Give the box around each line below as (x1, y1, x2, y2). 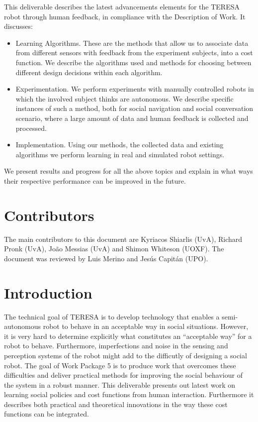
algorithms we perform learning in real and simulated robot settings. (15, 149, 225, 159)
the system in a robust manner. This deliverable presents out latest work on (4, 379, 236, 390)
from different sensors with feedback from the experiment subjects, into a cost (15, 47, 253, 58)
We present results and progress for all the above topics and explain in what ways (4, 166, 253, 176)
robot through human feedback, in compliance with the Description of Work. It (4, 11, 246, 21)
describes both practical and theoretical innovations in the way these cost (4, 399, 228, 409)
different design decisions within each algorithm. (15, 67, 163, 77)
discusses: (4, 21, 33, 31)
